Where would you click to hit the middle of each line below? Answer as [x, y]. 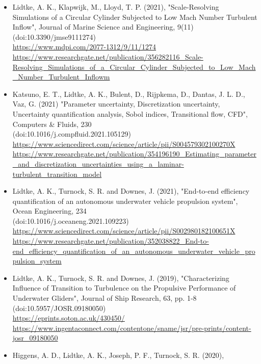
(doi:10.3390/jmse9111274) [54, 36]
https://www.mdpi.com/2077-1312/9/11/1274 [84, 47]
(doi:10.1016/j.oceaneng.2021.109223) [71, 220]
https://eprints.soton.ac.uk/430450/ [69, 318]
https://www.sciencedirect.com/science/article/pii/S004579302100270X [124, 144]
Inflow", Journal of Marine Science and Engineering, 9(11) [103, 27]
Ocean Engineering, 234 [49, 211]
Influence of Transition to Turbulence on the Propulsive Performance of [124, 288]
